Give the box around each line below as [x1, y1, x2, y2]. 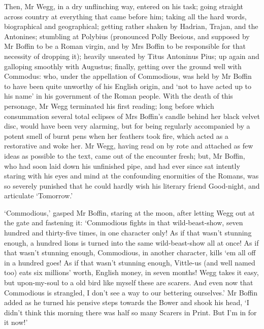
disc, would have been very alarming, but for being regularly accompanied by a [4, 121, 250, 131]
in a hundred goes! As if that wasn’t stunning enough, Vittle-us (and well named [4, 257, 255, 267]
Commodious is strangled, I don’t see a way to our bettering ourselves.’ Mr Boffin [4, 287, 257, 297]
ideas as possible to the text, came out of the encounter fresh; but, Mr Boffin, [4, 150, 245, 161]
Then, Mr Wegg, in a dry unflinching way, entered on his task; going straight [4, 1, 243, 11]
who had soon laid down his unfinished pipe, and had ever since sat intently [4, 160, 240, 171]
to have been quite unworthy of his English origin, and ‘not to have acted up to [4, 80, 251, 91]
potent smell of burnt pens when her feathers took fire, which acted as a [4, 130, 228, 141]
